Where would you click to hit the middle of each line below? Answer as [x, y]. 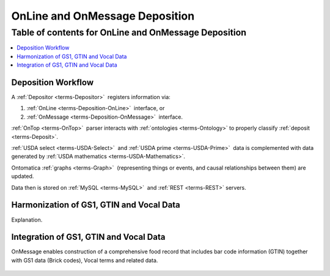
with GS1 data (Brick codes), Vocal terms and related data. [85, 260]
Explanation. [27, 220]
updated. [23, 176]
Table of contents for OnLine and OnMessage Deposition [129, 32]
